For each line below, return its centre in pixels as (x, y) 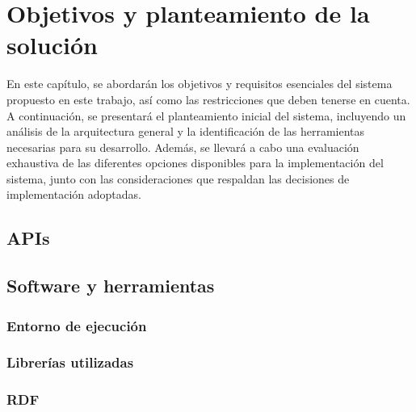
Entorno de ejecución (77, 325)
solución (52, 45)
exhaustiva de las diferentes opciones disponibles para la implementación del (195, 163)
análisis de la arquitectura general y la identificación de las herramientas (186, 131)
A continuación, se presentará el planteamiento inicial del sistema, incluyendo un (206, 115)
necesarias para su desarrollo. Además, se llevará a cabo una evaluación (183, 147)
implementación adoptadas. (74, 194)
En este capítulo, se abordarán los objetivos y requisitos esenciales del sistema (200, 84)
